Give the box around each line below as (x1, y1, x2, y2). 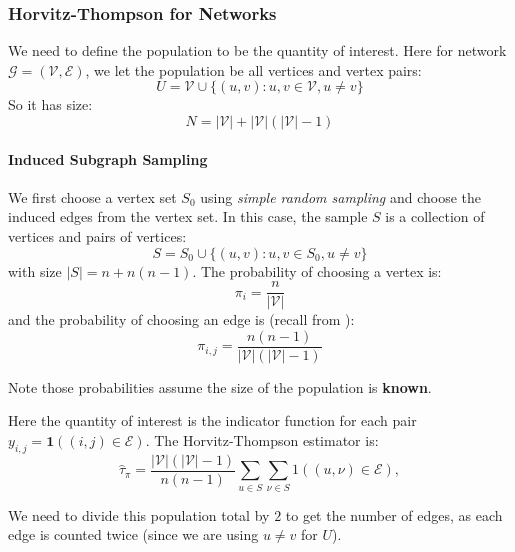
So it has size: (8, 94, 93, 115)
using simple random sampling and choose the (200, 186, 481, 207)
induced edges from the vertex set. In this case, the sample (8, 206, 368, 227)
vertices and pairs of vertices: (8, 225, 187, 246)
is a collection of (385, 206, 485, 227)
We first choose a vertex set (8, 186, 177, 207)
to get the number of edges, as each (285, 504, 503, 525)
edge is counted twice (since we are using (8, 524, 259, 545)
